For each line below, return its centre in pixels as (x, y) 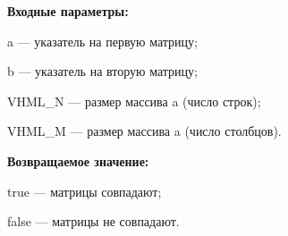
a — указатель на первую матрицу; (102, 41)
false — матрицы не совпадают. (93, 221)
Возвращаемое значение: (78, 160)
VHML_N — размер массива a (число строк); (134, 101)
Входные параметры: (68, 11)
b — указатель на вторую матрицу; (102, 71)
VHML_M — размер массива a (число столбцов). (144, 131)
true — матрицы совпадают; (85, 191)
